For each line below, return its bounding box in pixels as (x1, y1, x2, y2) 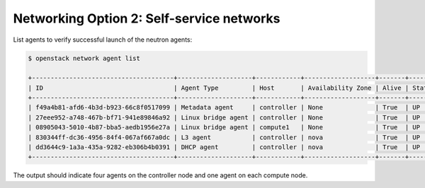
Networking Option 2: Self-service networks (13, 11, 280, 26)
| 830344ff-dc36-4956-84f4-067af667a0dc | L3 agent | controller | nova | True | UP (28, 133, 421, 141)
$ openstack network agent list (28, 54, 141, 62)
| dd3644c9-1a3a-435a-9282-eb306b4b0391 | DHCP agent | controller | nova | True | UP (28, 143, 421, 151)
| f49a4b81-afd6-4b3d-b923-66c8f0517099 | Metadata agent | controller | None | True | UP (28, 103, 421, 112)
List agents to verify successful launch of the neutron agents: (13, 35, 193, 44)
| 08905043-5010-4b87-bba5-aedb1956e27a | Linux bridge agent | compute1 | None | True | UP (28, 124, 421, 131)
